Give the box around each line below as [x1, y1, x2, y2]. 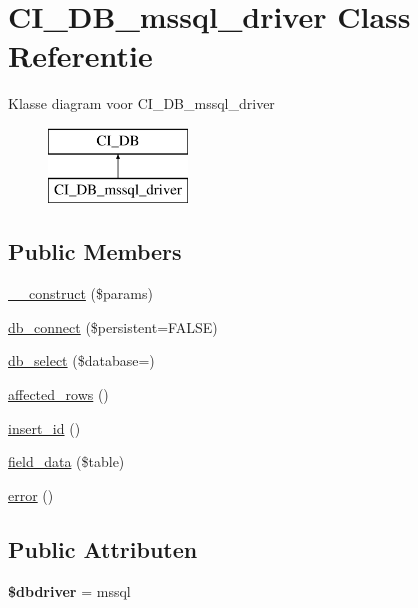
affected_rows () [8, 384, 109, 405]
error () [8, 484, 54, 505]
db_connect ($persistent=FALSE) [8, 316, 218, 337]
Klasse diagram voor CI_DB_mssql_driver [8, 93, 275, 114]
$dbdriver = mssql [8, 580, 131, 601]
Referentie [8, 35, 153, 76]
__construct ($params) [8, 283, 153, 304]
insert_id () [8, 417, 81, 438]
